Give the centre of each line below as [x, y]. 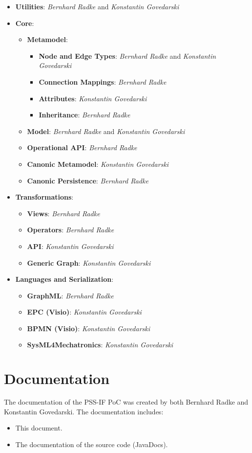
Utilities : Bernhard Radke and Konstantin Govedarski [97, 6]
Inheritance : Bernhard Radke [84, 115]
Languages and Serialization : [64, 279]
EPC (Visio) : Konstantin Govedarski [84, 312]
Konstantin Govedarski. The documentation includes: [84, 411]
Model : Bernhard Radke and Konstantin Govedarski [106, 131]
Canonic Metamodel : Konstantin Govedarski [98, 164]
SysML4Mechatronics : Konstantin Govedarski [100, 345]
